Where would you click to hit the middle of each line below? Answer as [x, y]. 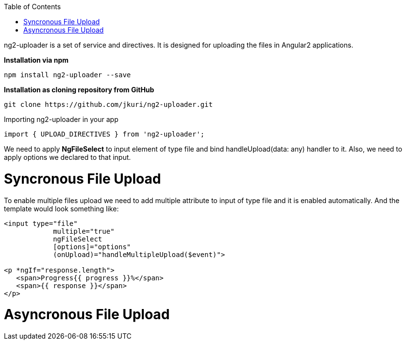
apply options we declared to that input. [68, 157]
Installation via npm [36, 60]
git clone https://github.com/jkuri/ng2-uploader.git [108, 104]
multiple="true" [84, 231]
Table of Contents [33, 7]
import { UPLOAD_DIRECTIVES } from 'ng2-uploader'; [104, 134]
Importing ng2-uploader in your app [61, 119]
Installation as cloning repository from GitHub [79, 90]
